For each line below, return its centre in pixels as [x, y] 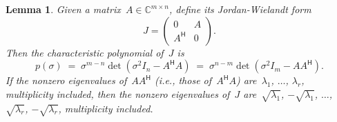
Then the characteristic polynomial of [85, 52]
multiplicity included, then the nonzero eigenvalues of [118, 93]
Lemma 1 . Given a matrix [63, 9]
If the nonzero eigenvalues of [66, 80]
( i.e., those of [183, 80]
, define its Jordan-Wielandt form [240, 9]
